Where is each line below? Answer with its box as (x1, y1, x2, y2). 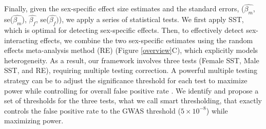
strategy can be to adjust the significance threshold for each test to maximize (4, 75, 248, 85)
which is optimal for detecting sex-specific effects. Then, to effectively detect (4, 25, 244, 35)
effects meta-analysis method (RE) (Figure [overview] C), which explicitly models (4, 45, 258, 56)
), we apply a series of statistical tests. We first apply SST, (59, 14, 244, 25)
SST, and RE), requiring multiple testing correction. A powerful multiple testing (4, 65, 258, 76)
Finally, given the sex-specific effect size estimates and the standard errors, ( (4, 3, 244, 14)
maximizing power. (4, 115, 64, 126)
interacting (4, 34, 38, 45)
